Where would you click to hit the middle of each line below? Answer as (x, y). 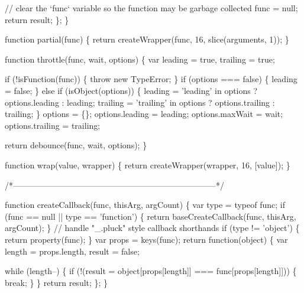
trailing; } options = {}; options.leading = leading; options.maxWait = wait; (144, 114)
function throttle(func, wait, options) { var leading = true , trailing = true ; (140, 59)
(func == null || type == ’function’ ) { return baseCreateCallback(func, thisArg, (151, 216)
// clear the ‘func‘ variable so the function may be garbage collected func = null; (151, 8)
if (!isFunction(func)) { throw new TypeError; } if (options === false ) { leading (151, 79)
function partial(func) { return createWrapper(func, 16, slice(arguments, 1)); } (147, 39)
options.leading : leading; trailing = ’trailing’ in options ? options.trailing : (140, 102)
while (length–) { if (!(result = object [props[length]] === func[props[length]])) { (151, 271)
